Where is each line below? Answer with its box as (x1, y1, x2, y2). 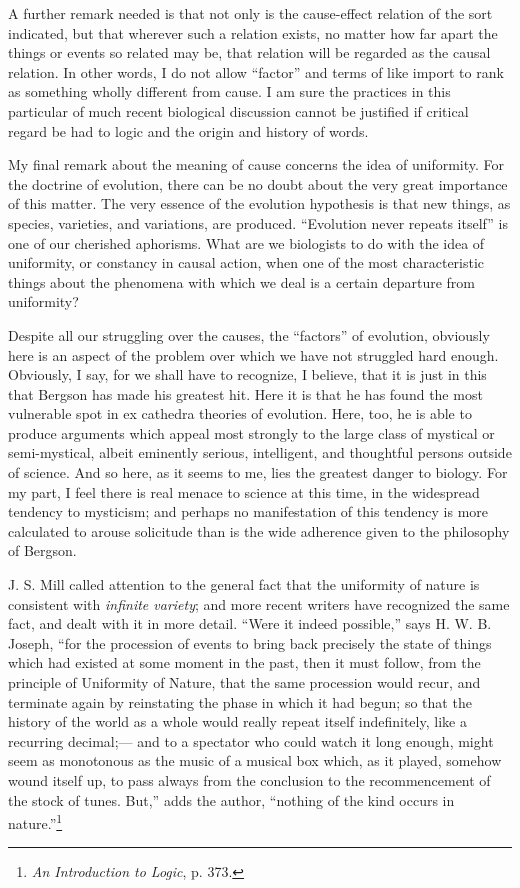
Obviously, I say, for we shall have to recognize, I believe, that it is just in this (8, 364, 487, 385)
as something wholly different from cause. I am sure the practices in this (8, 81, 451, 102)
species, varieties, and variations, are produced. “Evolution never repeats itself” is (8, 212, 508, 233)
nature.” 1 (8, 810, 63, 833)
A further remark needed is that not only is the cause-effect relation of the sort (8, 3, 493, 23)
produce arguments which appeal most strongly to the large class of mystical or (8, 422, 495, 443)
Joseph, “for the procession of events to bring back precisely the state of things (8, 632, 492, 653)
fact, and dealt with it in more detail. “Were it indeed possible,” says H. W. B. (8, 613, 492, 634)
